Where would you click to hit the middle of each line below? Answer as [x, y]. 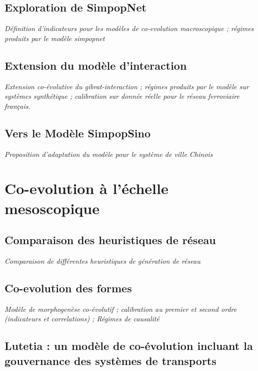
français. [17, 106]
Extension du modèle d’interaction [96, 65]
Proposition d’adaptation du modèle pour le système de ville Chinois [109, 154]
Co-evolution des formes [68, 288]
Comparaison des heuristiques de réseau [110, 240]
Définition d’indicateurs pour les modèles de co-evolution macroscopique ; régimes [129, 28]
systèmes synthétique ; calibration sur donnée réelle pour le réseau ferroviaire [122, 96]
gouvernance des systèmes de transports [110, 360]
